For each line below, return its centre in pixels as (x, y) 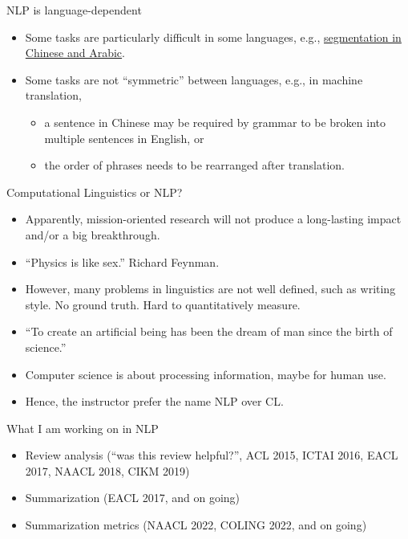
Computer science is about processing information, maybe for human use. (206, 374)
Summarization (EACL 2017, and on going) (133, 498)
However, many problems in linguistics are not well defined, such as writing (210, 289)
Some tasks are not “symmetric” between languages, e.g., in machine (194, 79)
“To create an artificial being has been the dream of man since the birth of (209, 331)
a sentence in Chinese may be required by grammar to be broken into (215, 122)
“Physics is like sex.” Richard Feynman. (122, 261)
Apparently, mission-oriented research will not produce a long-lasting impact (213, 219)
